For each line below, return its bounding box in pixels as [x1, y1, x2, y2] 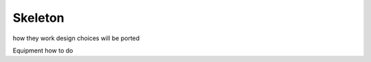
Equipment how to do [12, 46, 74, 55]
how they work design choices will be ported [12, 34, 140, 42]
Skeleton [12, 10, 65, 25]
